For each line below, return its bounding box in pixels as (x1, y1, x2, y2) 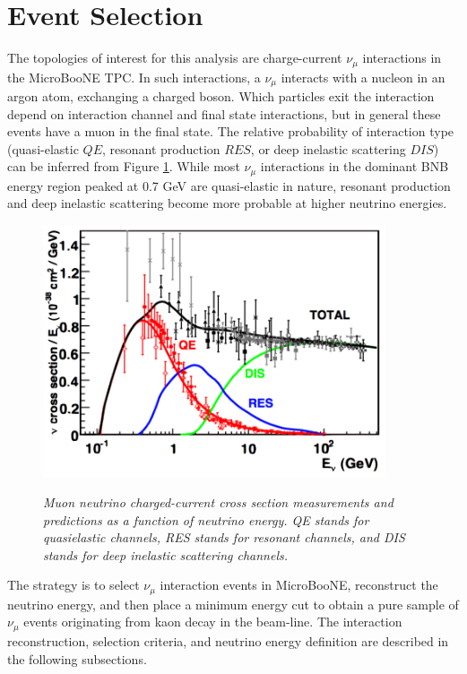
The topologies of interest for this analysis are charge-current (7, 48, 342, 67)
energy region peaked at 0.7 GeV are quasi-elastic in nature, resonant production (7, 176, 451, 194)
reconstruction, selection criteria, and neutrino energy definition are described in (7, 631, 449, 650)
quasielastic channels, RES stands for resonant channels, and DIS (43, 528, 405, 547)
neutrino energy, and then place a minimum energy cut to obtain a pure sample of (7, 594, 459, 613)
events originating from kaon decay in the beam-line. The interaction (23, 612, 402, 631)
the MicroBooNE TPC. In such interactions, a (7, 67, 261, 86)
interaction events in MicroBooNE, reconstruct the (160, 575, 438, 594)
